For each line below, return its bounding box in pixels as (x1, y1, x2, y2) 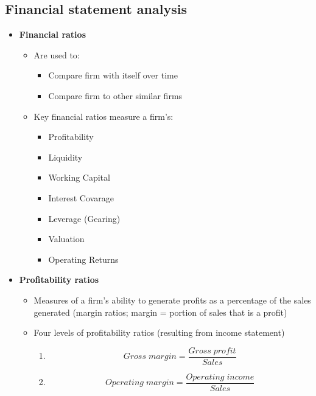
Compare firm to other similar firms (48, 89, 183, 102)
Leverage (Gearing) (48, 212, 121, 224)
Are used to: (33, 48, 80, 61)
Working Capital (48, 171, 110, 184)
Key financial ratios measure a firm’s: (33, 109, 174, 122)
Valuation (48, 232, 85, 245)
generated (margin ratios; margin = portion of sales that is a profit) (33, 305, 287, 318)
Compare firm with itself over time (48, 69, 178, 82)
